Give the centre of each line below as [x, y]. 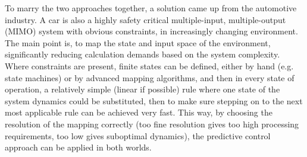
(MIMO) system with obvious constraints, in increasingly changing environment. [151, 31]
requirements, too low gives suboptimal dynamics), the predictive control [138, 135]
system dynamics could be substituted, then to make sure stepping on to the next [154, 100]
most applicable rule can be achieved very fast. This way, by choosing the [139, 112]
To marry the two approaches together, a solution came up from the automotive [151, 8]
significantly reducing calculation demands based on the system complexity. [142, 54]
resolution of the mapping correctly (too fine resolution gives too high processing [152, 124]
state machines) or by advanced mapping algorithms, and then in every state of [150, 77]
